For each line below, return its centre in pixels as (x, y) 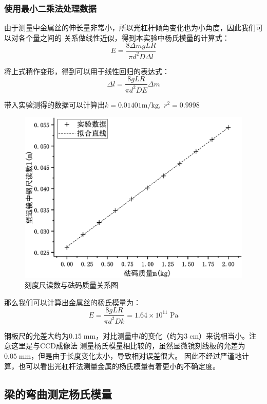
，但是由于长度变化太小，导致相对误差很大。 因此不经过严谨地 (136, 355)
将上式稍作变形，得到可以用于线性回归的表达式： (87, 71)
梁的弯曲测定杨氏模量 (58, 393)
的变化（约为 (163, 335)
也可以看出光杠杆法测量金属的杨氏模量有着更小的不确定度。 (119, 366)
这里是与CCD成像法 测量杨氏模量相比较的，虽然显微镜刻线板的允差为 (128, 346)
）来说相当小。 (224, 335)
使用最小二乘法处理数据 (50, 8)
